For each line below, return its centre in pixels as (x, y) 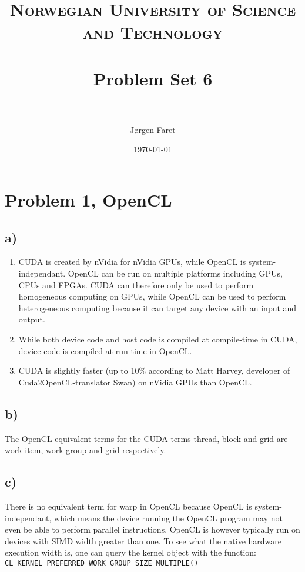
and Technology (153, 32)
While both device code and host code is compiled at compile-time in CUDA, (158, 339)
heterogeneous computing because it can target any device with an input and (157, 307)
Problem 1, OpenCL (88, 200)
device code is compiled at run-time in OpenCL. (105, 350)
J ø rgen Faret (153, 129)
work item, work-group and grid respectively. (86, 450)
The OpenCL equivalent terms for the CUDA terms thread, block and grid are (146, 438)
